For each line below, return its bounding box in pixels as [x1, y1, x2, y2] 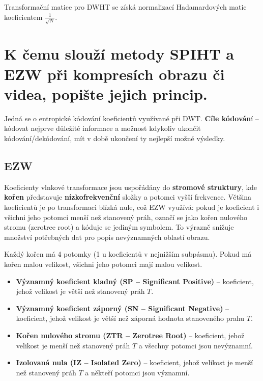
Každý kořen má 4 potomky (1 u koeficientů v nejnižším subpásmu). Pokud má [4, 249, 252, 259]
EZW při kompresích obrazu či [4, 63, 225, 84]
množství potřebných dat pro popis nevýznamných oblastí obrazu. [4, 231, 210, 242]
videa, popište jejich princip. [4, 83, 208, 104]
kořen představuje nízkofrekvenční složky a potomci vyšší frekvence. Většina [4, 192, 252, 202]
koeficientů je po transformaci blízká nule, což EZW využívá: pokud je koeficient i [4, 201, 259, 212]
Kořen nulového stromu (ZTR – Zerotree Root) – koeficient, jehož [16, 330, 245, 340]
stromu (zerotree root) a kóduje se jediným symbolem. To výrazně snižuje [4, 222, 234, 232]
